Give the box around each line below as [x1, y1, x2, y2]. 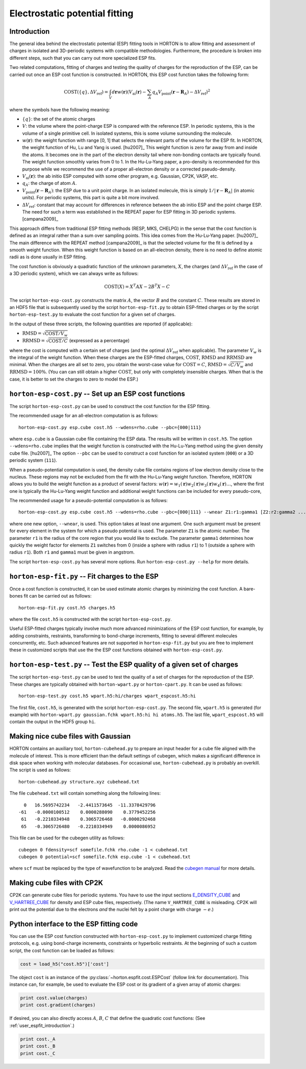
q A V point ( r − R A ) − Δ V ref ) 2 [152, 88, 211, 96]
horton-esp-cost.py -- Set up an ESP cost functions [9, 389, 186, 398]
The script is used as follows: [9, 767, 71, 773]
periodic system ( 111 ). [9, 457, 57, 463]
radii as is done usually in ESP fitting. [9, 254, 87, 260]
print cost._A [20, 1036, 56, 1042]
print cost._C [20, 1050, 56, 1056]
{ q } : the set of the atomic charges [22, 115, 95, 122]
